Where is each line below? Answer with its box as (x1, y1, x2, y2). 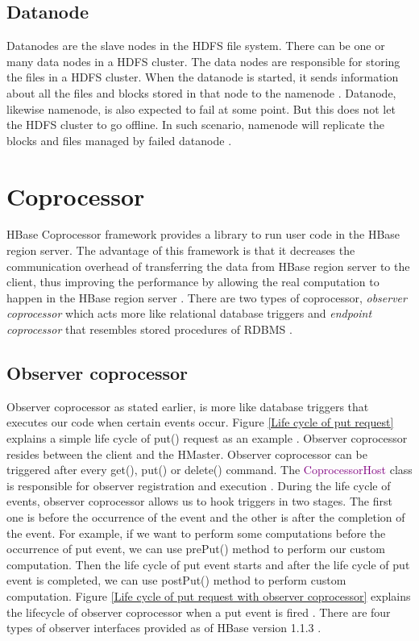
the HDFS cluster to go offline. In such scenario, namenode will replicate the (6, 116, 384, 133)
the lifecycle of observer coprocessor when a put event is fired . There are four (6, 603, 391, 620)
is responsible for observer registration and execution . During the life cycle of (6, 477, 391, 493)
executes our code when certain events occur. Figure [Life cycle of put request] (6, 414, 394, 431)
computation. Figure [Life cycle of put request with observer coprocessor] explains (6, 587, 411, 604)
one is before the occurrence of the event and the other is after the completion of (6, 509, 405, 525)
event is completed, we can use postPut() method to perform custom (6, 572, 346, 589)
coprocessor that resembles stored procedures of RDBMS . (6, 321, 292, 338)
